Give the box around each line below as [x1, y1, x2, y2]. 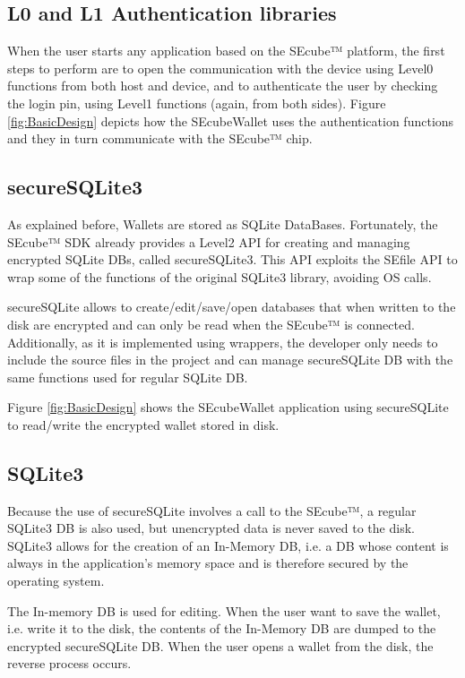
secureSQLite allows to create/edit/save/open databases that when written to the [7, 297, 456, 316]
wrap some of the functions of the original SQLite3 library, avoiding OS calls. [7, 267, 432, 286]
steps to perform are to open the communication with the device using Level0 [7, 58, 434, 77]
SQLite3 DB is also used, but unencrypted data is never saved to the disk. [7, 519, 415, 537]
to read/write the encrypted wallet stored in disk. [7, 415, 280, 433]
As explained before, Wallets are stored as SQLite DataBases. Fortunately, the [7, 214, 438, 233]
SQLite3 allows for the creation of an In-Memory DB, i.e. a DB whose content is [7, 536, 449, 554]
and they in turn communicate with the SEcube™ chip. [7, 129, 313, 148]
